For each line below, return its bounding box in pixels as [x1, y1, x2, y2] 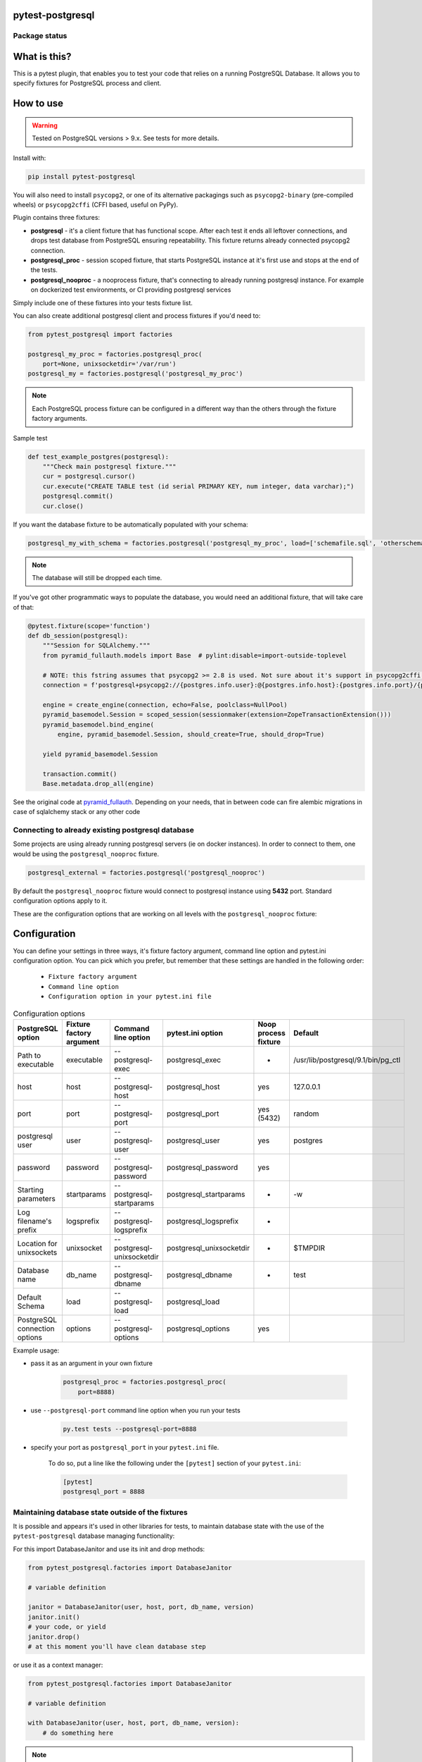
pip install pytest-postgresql [27, 173, 136, 180]
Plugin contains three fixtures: [13, 214, 101, 222]
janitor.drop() [27, 1632, 80, 1641]
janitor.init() [27, 1613, 80, 1621]
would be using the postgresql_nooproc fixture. [13, 849, 160, 858]
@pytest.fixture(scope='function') [27, 622, 151, 630]
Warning [32, 121, 58, 130]
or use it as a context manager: [13, 1661, 103, 1669]
